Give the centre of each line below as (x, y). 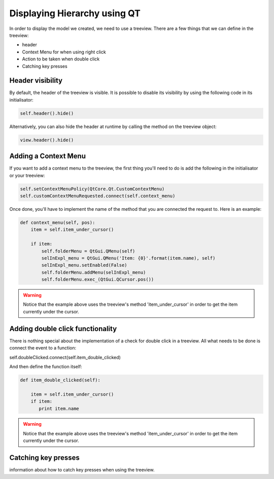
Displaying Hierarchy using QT (75, 13)
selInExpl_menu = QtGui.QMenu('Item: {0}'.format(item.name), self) (128, 258)
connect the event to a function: (43, 348)
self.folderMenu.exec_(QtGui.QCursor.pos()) (98, 280)
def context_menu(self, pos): (58, 222)
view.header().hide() (47, 140)
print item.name (59, 408)
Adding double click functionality (63, 328)
